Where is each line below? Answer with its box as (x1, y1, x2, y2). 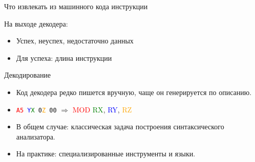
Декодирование (4, 70, 51, 80)
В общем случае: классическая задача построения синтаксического (16, 121, 224, 132)
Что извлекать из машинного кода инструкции (4, 1, 148, 11)
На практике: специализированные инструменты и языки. (16, 148, 196, 159)
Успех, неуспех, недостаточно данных (16, 35, 134, 46)
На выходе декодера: (4, 18, 68, 29)
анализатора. (16, 131, 55, 142)
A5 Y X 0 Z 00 (16, 106, 57, 114)
